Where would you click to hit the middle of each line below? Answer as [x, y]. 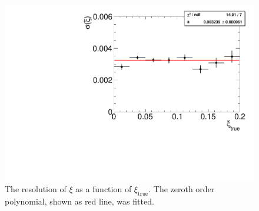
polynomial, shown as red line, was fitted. [79, 201]
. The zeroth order [182, 189]
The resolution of [36, 189]
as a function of [104, 189]
